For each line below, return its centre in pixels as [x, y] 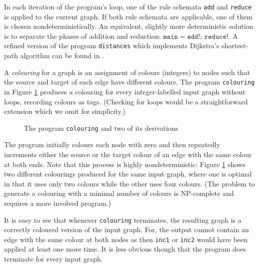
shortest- [235, 45]
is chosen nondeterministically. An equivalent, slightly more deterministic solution [129, 26]
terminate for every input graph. [54, 259]
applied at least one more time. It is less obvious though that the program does [125, 249]
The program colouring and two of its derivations [101, 128]
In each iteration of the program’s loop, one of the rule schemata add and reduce [128, 6]
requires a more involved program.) [58, 203]
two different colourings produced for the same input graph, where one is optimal [128, 174]
